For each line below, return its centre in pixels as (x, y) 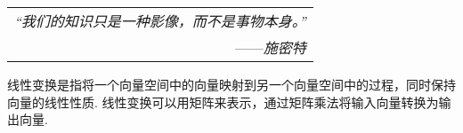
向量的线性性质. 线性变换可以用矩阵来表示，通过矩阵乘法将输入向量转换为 (223, 102)
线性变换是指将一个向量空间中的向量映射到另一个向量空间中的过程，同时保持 (231, 84)
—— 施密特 (270, 47)
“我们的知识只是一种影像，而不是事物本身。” (160, 21)
